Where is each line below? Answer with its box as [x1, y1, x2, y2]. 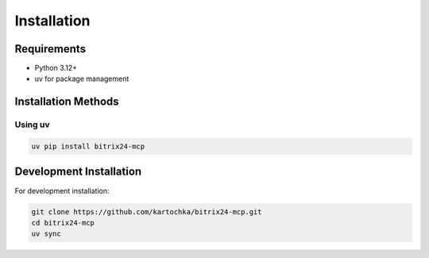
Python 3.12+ [34, 64, 78, 73]
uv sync [31, 229, 61, 238]
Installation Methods [14, 95, 119, 109]
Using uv [14, 119, 50, 130]
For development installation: [14, 186, 110, 195]
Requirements [14, 42, 87, 56]
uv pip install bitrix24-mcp [31, 142, 145, 151]
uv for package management [34, 74, 129, 83]
